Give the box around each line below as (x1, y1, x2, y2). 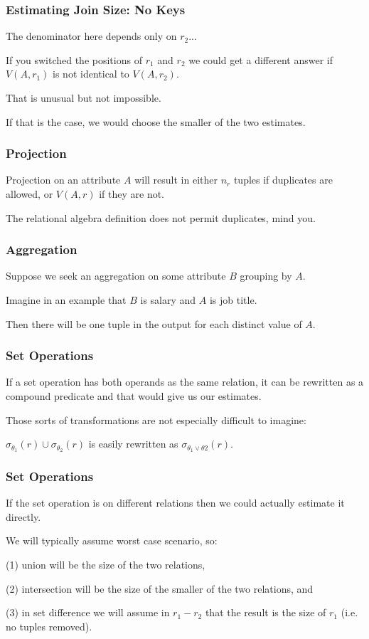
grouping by (240, 268, 292, 283)
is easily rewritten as (88, 436, 178, 451)
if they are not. (99, 186, 165, 201)
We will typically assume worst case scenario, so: (6, 533, 218, 548)
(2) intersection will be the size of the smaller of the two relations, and (6, 581, 314, 596)
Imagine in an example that (6, 292, 127, 307)
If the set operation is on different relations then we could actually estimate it (6, 495, 345, 510)
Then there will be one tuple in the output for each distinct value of (6, 316, 302, 331)
